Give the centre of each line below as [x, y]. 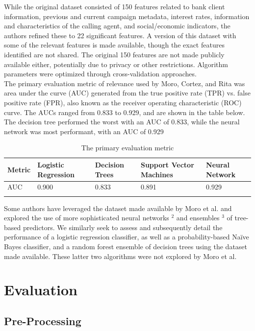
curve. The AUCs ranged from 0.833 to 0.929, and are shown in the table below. [125, 112]
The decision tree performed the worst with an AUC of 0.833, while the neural [122, 122]
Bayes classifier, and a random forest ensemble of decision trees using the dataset [126, 247]
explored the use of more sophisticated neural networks [87, 218]
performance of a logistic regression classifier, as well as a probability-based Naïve [127, 237]
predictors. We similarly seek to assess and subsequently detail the [123, 227]
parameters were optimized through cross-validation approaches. [100, 74]
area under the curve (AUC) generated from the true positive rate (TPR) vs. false [127, 93]
